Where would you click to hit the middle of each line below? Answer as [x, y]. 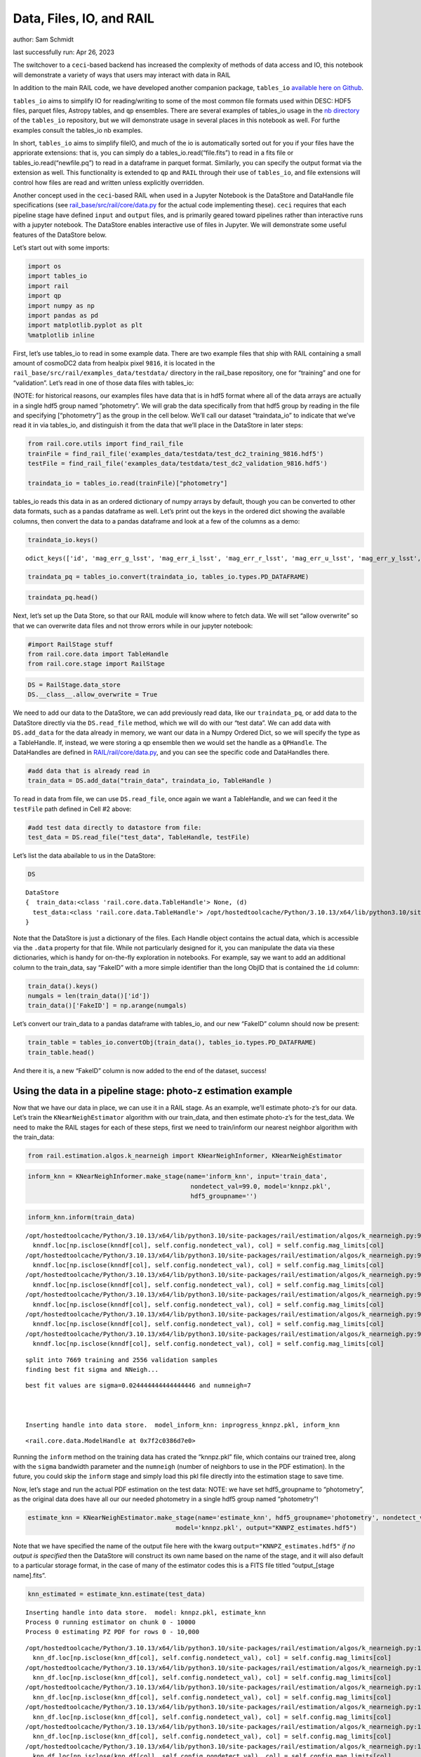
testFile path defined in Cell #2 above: [72, 809]
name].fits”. [29, 1575]
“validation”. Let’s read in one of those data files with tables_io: [103, 382]
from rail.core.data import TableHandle [98, 654]
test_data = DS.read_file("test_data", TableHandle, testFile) [139, 837]
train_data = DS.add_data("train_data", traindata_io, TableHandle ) [150, 781]
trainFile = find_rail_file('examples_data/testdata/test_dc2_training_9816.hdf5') [176, 454]
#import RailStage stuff [71, 644]
